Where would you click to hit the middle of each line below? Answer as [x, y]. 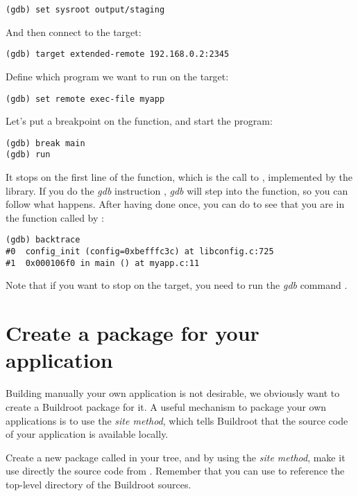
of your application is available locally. [87, 434]
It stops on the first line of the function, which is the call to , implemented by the [179, 177]
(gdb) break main [45, 143]
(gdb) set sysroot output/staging [85, 10]
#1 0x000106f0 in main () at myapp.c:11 [103, 263]
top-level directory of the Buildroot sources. [99, 484]
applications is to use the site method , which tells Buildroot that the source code [177, 420]
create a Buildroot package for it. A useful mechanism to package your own [166, 406]
